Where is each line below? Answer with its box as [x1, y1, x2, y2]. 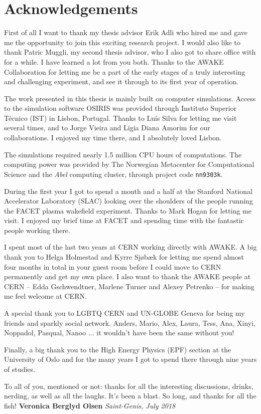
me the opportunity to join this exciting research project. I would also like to [4, 37, 240, 47]
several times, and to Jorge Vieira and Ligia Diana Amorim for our [4, 122, 210, 133]
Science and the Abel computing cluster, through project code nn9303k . [4, 168, 223, 179]
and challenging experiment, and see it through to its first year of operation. [4, 76, 239, 87]
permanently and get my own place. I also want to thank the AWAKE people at [4, 271, 251, 282]
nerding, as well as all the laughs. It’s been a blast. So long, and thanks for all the [4, 390, 256, 401]
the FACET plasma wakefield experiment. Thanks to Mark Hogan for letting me [4, 205, 251, 216]
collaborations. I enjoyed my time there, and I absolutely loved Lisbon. [4, 132, 222, 143]
